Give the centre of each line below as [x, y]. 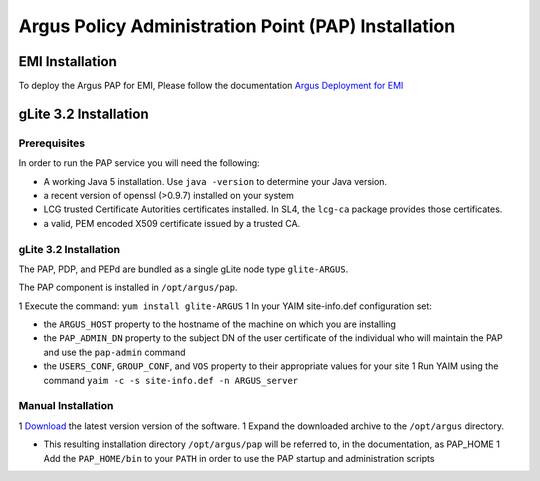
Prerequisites [51, 143]
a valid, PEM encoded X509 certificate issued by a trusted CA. [172, 223]
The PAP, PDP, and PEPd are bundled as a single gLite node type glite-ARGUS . [183, 269]
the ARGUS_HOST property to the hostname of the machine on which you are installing [220, 324]
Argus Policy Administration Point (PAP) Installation [237, 26]
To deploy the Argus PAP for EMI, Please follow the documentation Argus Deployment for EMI [211, 86]
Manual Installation [66, 406]
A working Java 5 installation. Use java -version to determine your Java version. [215, 181]
